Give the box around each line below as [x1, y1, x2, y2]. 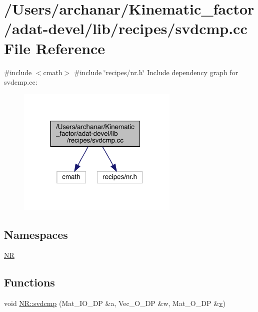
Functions [4, 274, 55, 290]
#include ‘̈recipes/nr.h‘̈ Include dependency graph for [74, 67, 238, 77]
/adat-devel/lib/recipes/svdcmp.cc [4, 18, 247, 39]
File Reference [4, 38, 105, 58]
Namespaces [4, 226, 68, 242]
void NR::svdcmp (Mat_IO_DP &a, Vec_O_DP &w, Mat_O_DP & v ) [4, 298, 225, 308]
